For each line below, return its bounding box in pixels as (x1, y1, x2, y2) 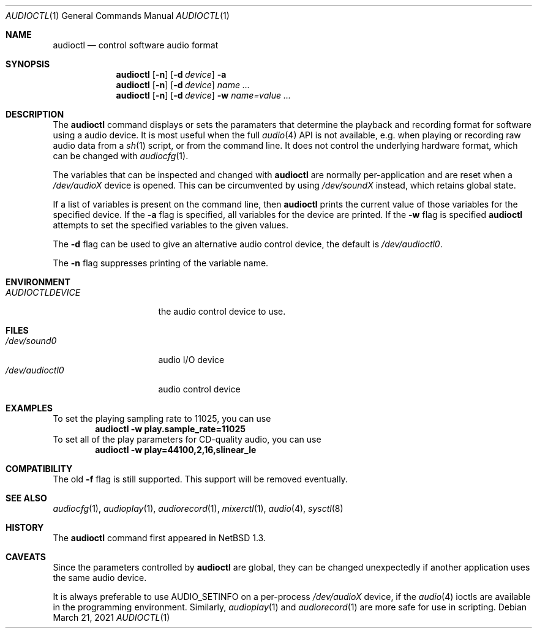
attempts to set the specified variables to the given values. (53, 220, 288, 230)
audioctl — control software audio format (53, 40, 219, 50)
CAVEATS (6, 552, 46, 562)
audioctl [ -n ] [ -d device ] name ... (116, 80, 250, 90)
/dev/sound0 (6, 335, 57, 346)
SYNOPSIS (6, 59, 50, 69)
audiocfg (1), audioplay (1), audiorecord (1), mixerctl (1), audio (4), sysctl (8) (53, 503, 344, 514)
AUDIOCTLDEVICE (6, 287, 81, 298)
